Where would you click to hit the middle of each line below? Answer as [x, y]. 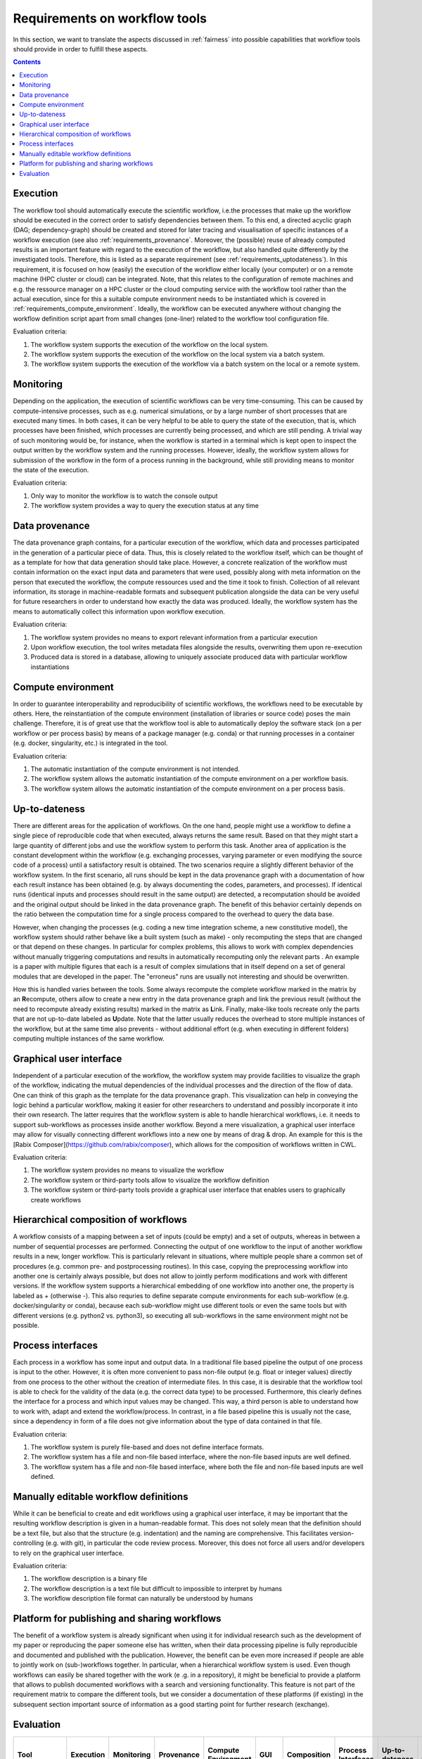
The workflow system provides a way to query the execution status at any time [145, 506]
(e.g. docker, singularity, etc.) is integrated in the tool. [90, 743]
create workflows [56, 1200]
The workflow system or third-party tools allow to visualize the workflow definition [150, 1180]
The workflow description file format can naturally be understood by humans [142, 1599]
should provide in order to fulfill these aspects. [81, 49]
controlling [28, 1543]
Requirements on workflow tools [110, 18]
